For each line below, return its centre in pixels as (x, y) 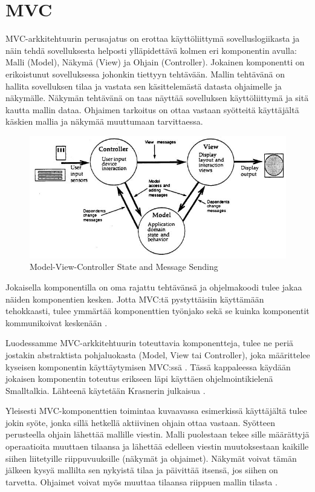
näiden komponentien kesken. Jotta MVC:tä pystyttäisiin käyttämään (135, 299)
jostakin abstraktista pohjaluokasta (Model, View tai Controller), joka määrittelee (158, 354)
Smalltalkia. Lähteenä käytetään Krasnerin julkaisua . (106, 390)
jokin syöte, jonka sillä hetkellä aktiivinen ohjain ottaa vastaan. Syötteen (140, 422)
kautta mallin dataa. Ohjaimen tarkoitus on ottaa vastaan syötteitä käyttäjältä (152, 109)
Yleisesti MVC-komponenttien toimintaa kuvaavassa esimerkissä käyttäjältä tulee (156, 411)
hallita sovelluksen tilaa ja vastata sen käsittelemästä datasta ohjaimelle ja (144, 86)
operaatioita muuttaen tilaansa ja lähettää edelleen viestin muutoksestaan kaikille (157, 446)
